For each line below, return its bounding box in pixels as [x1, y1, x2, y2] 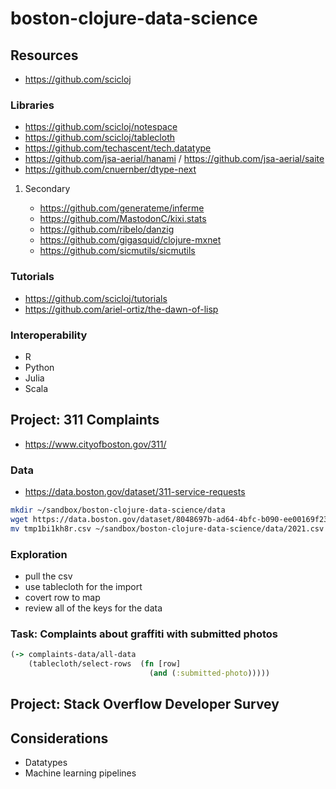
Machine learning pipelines [24, 767, 137, 779]
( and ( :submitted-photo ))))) [148, 668, 271, 678]
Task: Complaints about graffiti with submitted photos [10, 627, 279, 641]
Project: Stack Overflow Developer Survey [10, 696, 280, 713]
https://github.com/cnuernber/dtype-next [24, 163, 197, 176]
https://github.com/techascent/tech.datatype [24, 142, 212, 154]
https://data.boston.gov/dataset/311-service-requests [24, 486, 246, 497]
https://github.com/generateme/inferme [39, 202, 205, 214]
